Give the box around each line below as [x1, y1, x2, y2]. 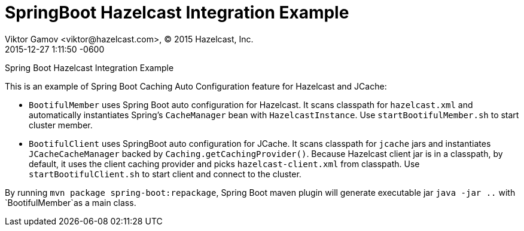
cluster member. [29, 119, 93, 130]
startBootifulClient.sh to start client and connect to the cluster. [29, 168, 301, 179]
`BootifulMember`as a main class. [5, 197, 136, 208]
